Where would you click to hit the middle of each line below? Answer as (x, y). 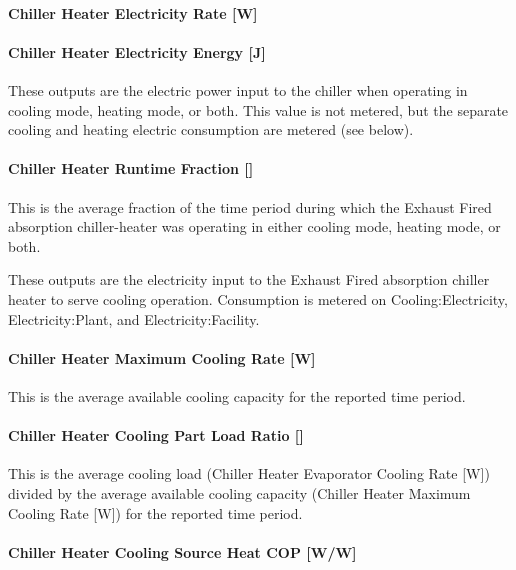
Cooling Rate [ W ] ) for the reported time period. (155, 512)
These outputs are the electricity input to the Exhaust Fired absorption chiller (249, 279)
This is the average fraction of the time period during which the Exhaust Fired (250, 206)
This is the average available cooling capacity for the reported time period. (237, 395)
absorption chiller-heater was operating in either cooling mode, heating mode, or (254, 226)
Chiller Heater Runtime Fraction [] (131, 168)
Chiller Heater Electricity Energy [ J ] (137, 51)
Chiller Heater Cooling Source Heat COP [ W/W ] (182, 551)
